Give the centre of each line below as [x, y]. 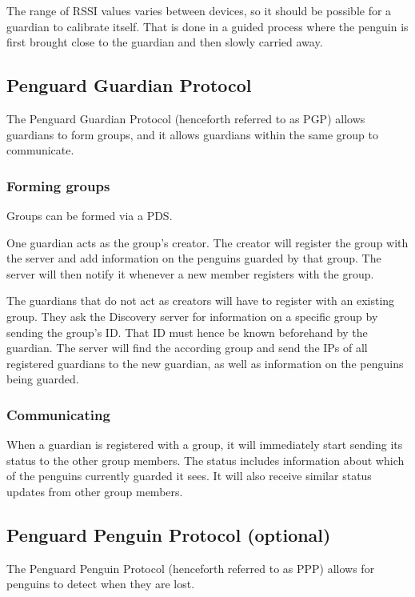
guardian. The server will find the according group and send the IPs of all [187, 348]
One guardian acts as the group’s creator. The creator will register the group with [207, 242]
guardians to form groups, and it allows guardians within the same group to [192, 134]
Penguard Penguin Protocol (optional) [169, 534]
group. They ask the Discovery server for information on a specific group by [192, 316]
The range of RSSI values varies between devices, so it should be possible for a [199, 10]
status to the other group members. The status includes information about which [206, 460]
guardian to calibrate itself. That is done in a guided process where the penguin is [207, 26]
